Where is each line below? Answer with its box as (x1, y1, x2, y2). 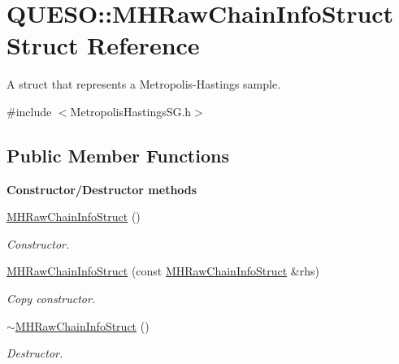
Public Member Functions (7, 142, 229, 167)
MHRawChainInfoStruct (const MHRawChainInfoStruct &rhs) (7, 262, 319, 279)
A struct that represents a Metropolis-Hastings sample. (7, 76, 281, 93)
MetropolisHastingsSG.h (70, 102, 192, 119)
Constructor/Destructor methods (7, 180, 197, 197)
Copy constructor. (7, 290, 96, 307)
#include (7, 102, 52, 119)
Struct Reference (7, 28, 200, 62)
